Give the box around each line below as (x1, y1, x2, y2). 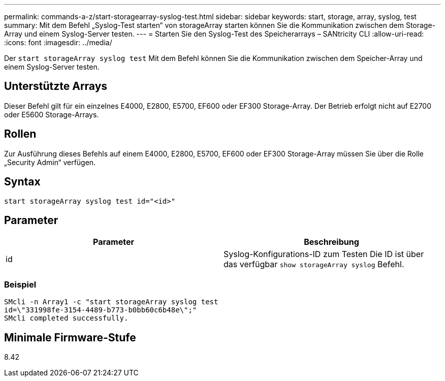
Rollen (4, 128, 37, 141)
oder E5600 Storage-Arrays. (4, 110, 99, 119)
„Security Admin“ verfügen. (4, 157, 96, 167)
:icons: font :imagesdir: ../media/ (4, 38, 112, 47)
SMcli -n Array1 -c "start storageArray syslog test (4, 298, 218, 306)
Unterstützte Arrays (4, 80, 108, 93)
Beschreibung (304, 237, 359, 247)
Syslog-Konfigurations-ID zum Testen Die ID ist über (224, 249, 424, 260)
